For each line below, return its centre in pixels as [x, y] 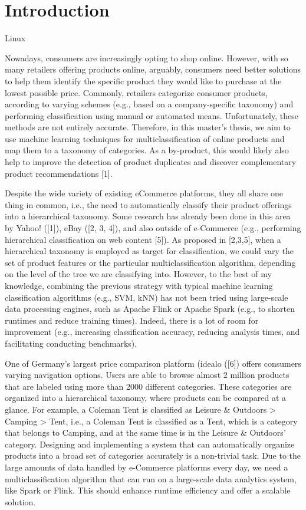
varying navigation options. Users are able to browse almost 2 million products [147, 375]
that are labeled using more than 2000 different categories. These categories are [148, 386]
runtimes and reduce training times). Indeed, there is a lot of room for [132, 320]
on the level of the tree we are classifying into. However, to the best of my [138, 274]
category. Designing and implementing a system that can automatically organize [150, 444]
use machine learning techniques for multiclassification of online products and [145, 138]
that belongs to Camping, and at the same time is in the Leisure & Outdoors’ [145, 432]
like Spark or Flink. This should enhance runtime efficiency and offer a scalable [148, 490]
